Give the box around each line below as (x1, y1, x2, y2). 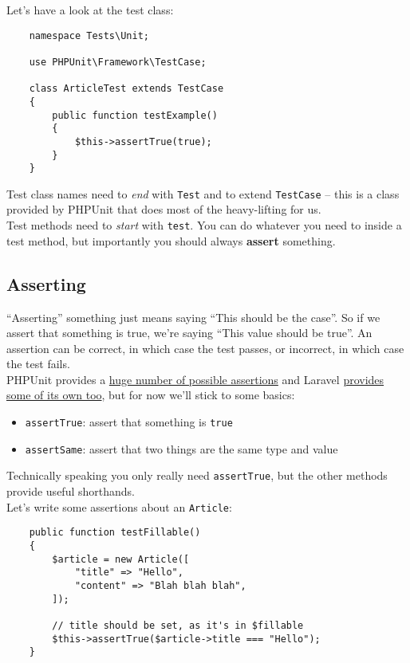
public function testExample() (52, 109, 218, 121)
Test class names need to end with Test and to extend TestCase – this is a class (6, 185, 400, 202)
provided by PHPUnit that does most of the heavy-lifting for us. (6, 201, 321, 218)
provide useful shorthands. (6, 483, 135, 500)
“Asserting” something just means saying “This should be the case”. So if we (6, 308, 380, 325)
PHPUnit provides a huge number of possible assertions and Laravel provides (6, 371, 384, 387)
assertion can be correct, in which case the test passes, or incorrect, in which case (6, 339, 404, 356)
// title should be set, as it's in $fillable (52, 619, 304, 631)
